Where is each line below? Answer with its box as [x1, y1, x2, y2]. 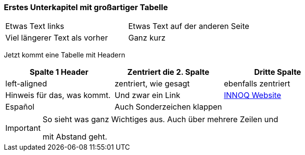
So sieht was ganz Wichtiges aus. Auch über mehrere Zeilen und [42, 114, 278, 125]
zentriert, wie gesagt [114, 79, 190, 89]
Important [5, 123, 41, 133]
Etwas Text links [5, 21, 64, 31]
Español [5, 102, 34, 112]
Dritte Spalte [254, 67, 301, 77]
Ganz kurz [128, 33, 166, 43]
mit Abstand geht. [42, 132, 107, 142]
